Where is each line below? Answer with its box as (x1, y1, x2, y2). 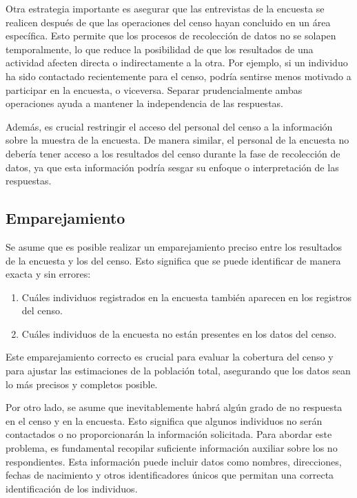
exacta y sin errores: (6, 267, 91, 281)
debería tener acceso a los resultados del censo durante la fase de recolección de (6, 146, 340, 160)
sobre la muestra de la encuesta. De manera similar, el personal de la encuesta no (6, 133, 349, 147)
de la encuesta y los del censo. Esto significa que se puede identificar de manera (6, 253, 341, 267)
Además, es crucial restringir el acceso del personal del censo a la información (6, 119, 333, 133)
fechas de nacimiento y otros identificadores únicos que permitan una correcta (6, 468, 334, 482)
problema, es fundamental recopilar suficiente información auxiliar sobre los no (6, 441, 338, 455)
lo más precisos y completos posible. (6, 376, 158, 391)
